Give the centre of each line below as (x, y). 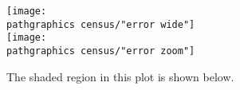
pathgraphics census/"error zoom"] (101, 51)
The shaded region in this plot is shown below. (120, 76)
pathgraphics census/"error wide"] (101, 24)
